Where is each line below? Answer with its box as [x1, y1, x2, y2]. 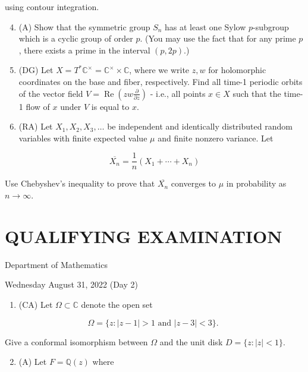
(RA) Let [18, 120, 53, 133]
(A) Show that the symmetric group [18, 20, 150, 33]
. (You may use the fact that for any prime [140, 32, 296, 45]
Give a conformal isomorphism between [5, 335, 148, 348]
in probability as [226, 177, 287, 190]
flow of [26, 100, 50, 112]
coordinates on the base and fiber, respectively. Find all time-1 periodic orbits [18, 75, 303, 87]
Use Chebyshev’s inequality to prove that [5, 177, 155, 190]
